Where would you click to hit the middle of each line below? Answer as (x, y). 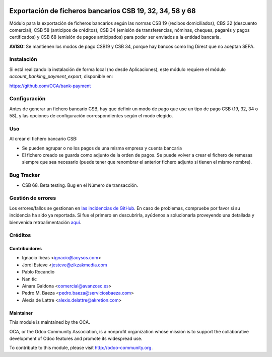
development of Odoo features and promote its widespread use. (76, 338)
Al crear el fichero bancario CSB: (43, 139)
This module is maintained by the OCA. (50, 322)
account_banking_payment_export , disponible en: (61, 77)
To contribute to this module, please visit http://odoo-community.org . (81, 348)
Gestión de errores (33, 198)
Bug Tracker (25, 175)
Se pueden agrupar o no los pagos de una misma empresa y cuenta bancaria (102, 148)
